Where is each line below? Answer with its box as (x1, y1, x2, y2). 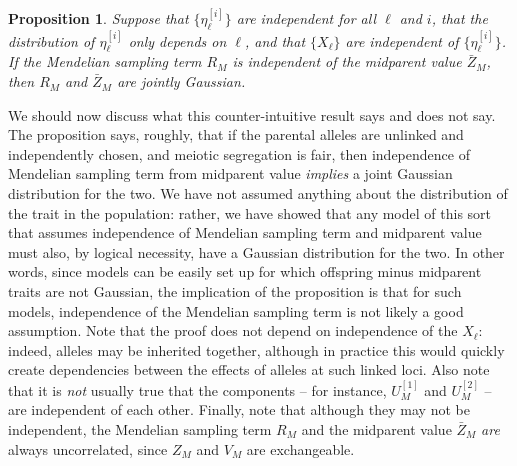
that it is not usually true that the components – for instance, (8, 379, 387, 400)
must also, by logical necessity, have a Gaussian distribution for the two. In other (8, 241, 505, 262)
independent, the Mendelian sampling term (8, 418, 272, 439)
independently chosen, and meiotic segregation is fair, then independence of (8, 143, 470, 164)
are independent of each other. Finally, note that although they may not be (8, 399, 470, 420)
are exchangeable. (246, 438, 355, 459)
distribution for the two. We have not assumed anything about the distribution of (8, 183, 508, 204)
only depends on (128, 30, 227, 51)
